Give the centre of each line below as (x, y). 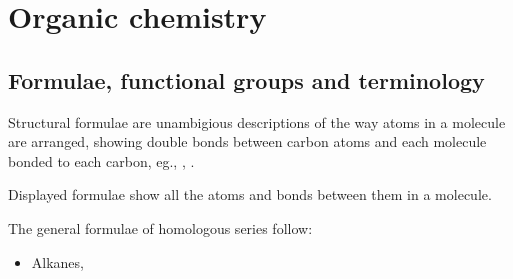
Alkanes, (57, 261)
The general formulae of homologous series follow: (160, 227)
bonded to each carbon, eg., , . (101, 160)
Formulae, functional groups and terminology (246, 79)
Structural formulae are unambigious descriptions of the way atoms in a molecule (257, 121)
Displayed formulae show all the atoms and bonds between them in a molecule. (250, 194)
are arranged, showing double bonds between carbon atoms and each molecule (247, 141)
